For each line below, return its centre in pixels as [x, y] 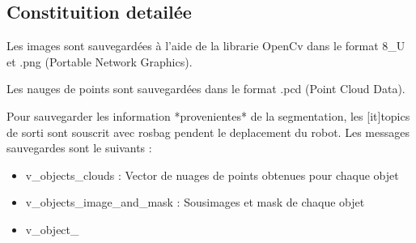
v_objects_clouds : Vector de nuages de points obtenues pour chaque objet [212, 175]
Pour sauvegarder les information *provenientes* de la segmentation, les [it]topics [208, 115]
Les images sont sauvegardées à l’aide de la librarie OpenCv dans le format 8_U [206, 46]
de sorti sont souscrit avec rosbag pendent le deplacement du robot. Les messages [208, 132]
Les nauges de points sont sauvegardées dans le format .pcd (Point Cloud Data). [206, 89]
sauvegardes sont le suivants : [79, 148]
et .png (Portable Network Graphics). [100, 61]
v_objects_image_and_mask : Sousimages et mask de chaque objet [195, 202]
